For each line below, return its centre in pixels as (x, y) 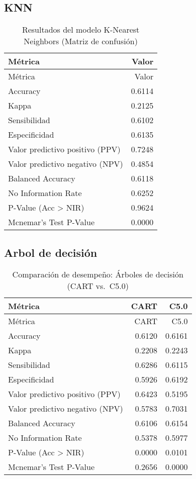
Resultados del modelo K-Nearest (81, 30)
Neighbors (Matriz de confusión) (81, 41)
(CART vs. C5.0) (98, 286)
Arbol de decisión (51, 252)
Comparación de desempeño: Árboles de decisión (98, 274)
